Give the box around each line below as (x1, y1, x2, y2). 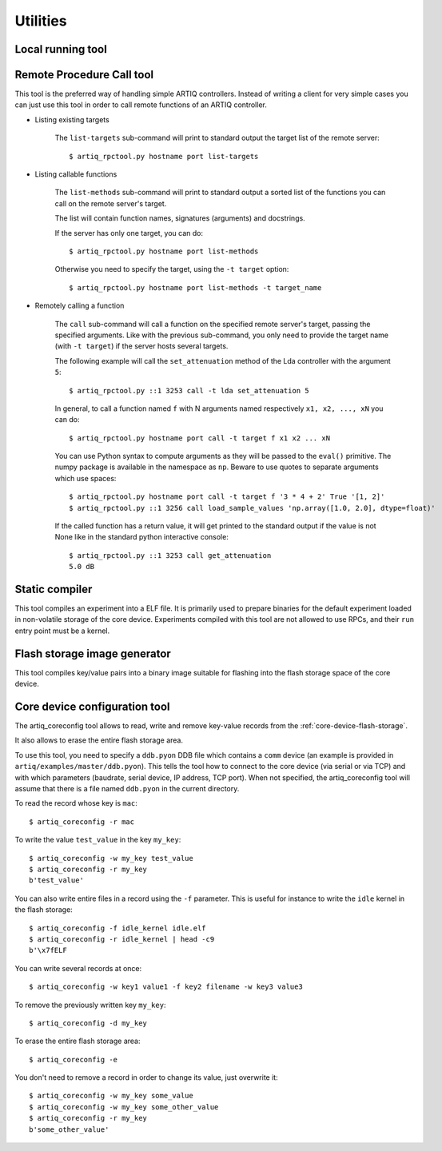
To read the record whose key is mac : (14, 799, 137, 808)
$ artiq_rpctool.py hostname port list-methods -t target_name (69, 283, 322, 292)
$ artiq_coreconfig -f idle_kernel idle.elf (29, 923, 207, 933)
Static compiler (14, 583, 93, 595)
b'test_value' (29, 876, 84, 885)
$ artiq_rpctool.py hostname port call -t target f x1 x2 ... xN (69, 433, 331, 443)
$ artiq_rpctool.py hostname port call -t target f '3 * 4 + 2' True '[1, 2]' (69, 492, 385, 501)
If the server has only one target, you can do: (54, 228, 204, 237)
